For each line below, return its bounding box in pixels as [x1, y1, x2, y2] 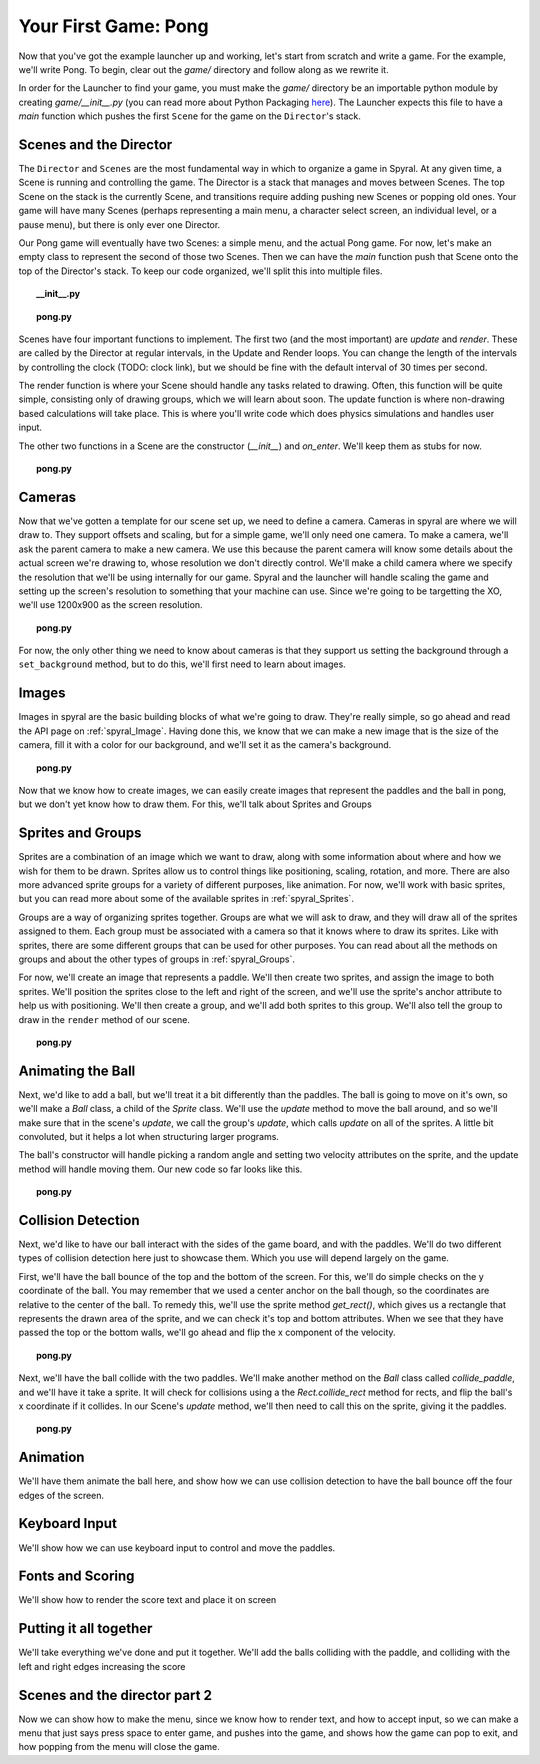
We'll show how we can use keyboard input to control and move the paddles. [18, 1541, 336, 1554]
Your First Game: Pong [18, 15, 209, 37]
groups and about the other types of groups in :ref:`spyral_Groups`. [18, 953, 295, 965]
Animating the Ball [18, 1062, 136, 1079]
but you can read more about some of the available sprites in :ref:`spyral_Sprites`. [18, 893, 355, 905]
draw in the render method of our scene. [18, 1013, 190, 1025]
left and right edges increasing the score [18, 1660, 186, 1672]
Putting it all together [18, 1620, 153, 1637]
